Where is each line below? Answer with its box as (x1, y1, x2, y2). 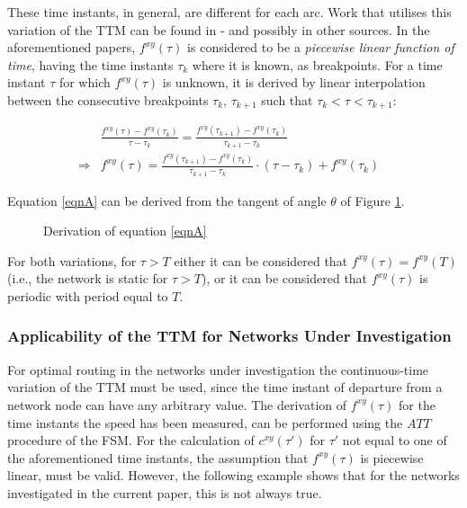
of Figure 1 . (340, 191, 405, 209)
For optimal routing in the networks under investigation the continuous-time (7, 360, 429, 379)
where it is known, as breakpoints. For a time (192, 55, 443, 74)
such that (261, 90, 313, 109)
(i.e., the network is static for (7, 269, 168, 288)
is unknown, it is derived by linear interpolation (162, 73, 426, 92)
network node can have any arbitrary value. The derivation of (7, 395, 347, 414)
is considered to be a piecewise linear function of (187, 38, 454, 57)
